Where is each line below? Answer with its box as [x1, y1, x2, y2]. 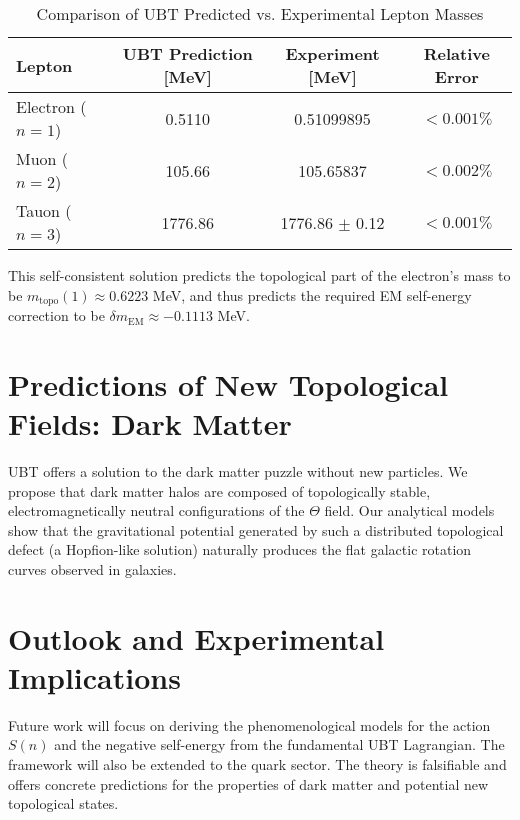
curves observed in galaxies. [8, 558, 177, 579]
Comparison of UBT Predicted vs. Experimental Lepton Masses [36, 2, 484, 25]
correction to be [8, 305, 105, 326]
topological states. [8, 793, 119, 814]
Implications [8, 656, 181, 697]
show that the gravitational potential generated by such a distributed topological [8, 519, 504, 540]
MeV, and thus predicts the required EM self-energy [152, 284, 472, 305]
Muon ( [16, 147, 69, 170]
